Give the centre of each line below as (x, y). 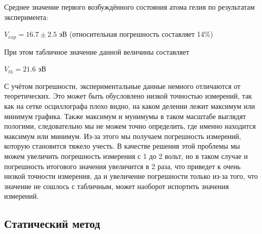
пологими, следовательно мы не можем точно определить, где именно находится (130, 126)
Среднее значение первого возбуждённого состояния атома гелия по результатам (129, 7)
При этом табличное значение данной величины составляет (97, 51)
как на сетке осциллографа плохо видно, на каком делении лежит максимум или (130, 106)
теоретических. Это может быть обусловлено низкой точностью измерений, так (128, 96)
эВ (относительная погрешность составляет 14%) (136, 34)
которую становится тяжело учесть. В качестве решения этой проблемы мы (122, 146)
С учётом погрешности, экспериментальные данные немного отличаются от (122, 86)
